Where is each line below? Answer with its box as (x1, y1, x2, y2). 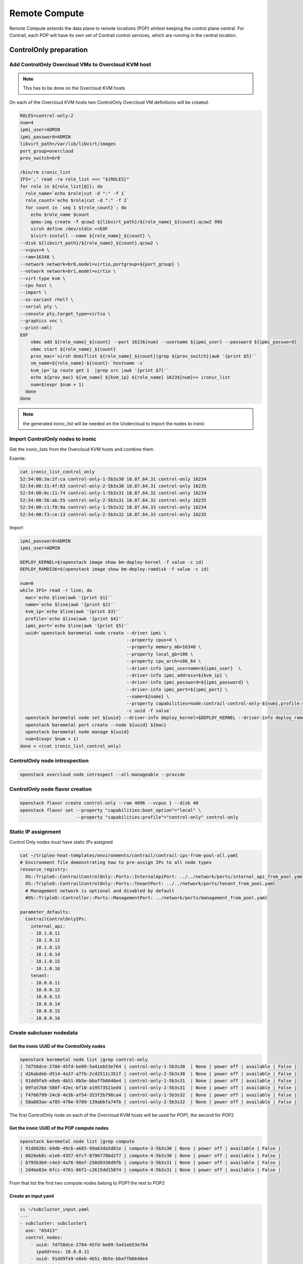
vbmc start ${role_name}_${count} (30, 346, 116, 352)
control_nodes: (25, 1235, 63, 1241)
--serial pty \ (20, 304, 58, 309)
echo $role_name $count (30, 212, 89, 217)
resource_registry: (20, 867, 68, 872)
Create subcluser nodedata (9, 1029, 78, 1036)
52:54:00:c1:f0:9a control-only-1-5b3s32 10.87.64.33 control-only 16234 (20, 505, 207, 510)
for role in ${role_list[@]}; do (20, 184, 103, 189)
